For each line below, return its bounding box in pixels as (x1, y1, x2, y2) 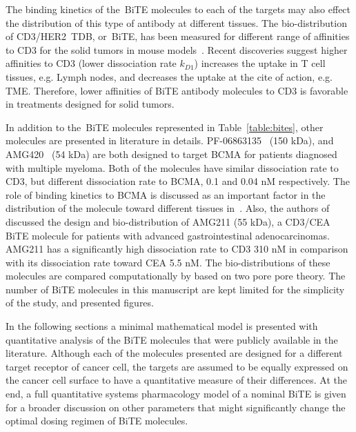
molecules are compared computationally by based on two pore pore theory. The (6, 268, 346, 283)
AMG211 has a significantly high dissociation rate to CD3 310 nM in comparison (6, 242, 348, 256)
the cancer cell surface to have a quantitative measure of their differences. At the (6, 373, 348, 387)
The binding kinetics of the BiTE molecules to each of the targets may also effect (6, 2, 351, 16)
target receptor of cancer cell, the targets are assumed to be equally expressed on (6, 359, 348, 373)
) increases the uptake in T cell (194, 56, 326, 70)
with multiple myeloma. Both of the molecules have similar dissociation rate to (6, 160, 339, 175)
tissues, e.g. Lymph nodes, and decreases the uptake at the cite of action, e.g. (6, 69, 333, 84)
